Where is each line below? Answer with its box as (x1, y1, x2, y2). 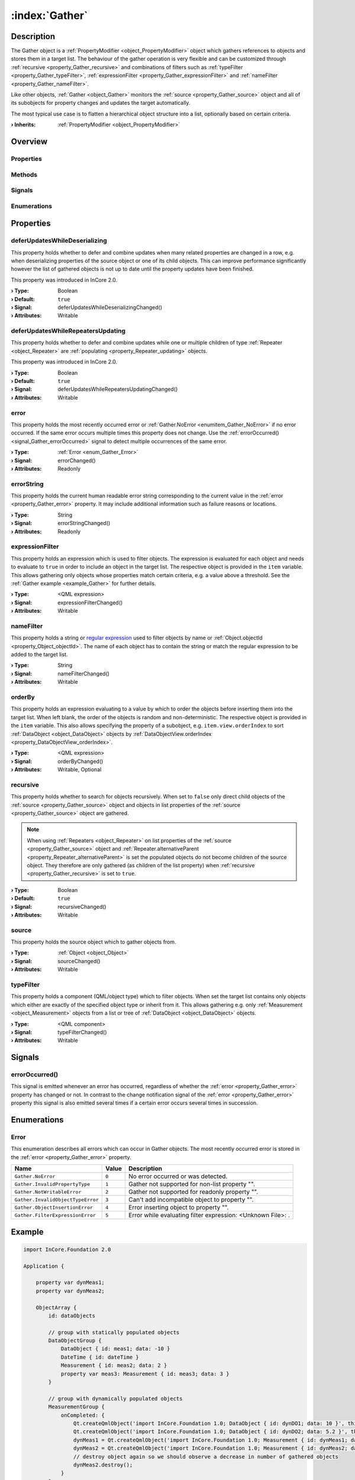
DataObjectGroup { (48, 1337, 102, 1344)
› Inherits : (11, 121, 36, 128)
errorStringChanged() (57, 520, 111, 527)
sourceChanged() (57, 957, 101, 964)
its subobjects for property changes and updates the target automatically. (11, 99, 191, 107)
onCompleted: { (60, 1412, 105, 1418)
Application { (23, 1263, 64, 1269)
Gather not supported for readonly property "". (128, 1188, 259, 1196)
